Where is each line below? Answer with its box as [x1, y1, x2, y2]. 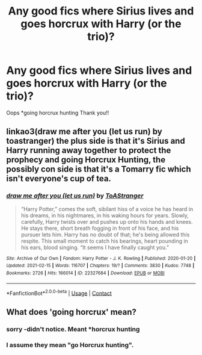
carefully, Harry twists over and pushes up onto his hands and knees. [20, 218, 193, 225]
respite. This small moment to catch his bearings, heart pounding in [20, 237, 188, 244]
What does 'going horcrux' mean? [6, 307, 137, 317]
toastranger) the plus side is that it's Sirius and [6, 136, 185, 146]
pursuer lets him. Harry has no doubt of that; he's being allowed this [20, 230, 190, 238]
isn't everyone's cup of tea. [6, 173, 111, 184]
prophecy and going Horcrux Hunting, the [6, 155, 166, 165]
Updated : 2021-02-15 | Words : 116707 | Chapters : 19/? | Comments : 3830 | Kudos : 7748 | [6, 263, 195, 269]
